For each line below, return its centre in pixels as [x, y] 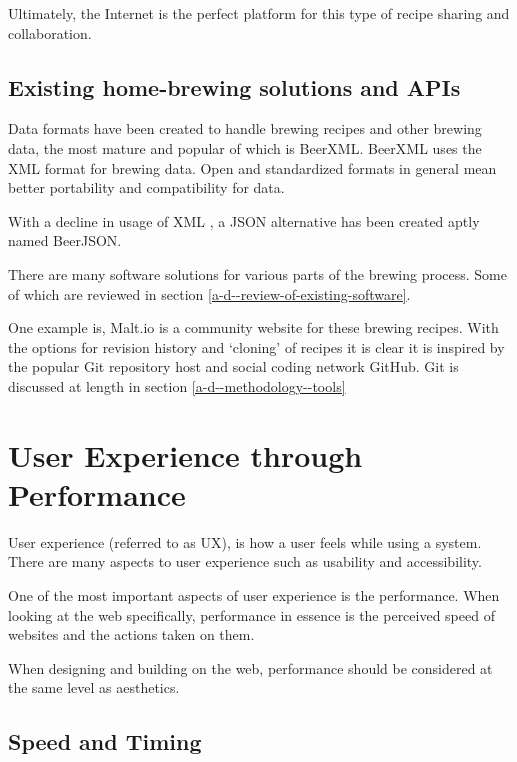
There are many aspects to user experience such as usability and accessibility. [245, 561]
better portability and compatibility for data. [146, 187]
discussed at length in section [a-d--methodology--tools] [177, 385]
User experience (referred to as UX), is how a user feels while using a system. [245, 541]
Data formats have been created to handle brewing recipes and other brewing [245, 128]
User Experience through [185, 454]
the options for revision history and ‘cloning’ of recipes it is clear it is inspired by [256, 346]
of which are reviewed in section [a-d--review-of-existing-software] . [209, 293]
